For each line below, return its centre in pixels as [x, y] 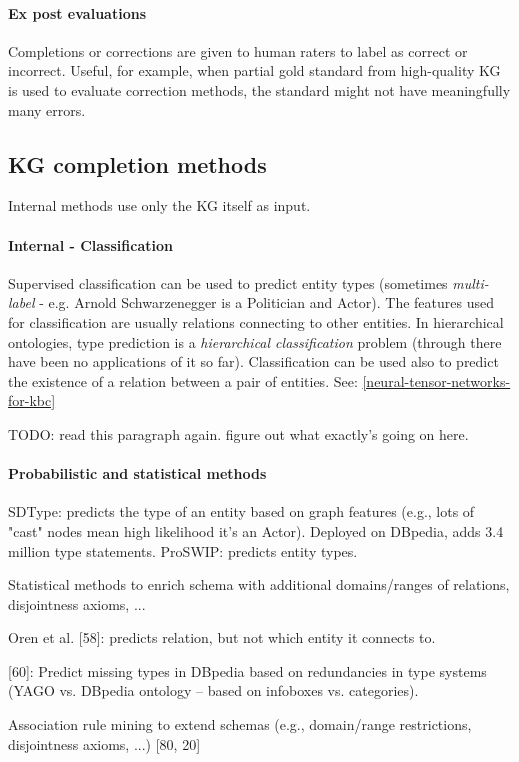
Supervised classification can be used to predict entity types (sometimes [228, 282]
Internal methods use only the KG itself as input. [159, 205]
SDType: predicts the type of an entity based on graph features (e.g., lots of [241, 511]
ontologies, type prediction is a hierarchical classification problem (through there [255, 341]
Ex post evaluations [77, 12]
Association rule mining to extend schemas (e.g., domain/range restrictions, [240, 724]
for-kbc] [32, 400]
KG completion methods [137, 163]
